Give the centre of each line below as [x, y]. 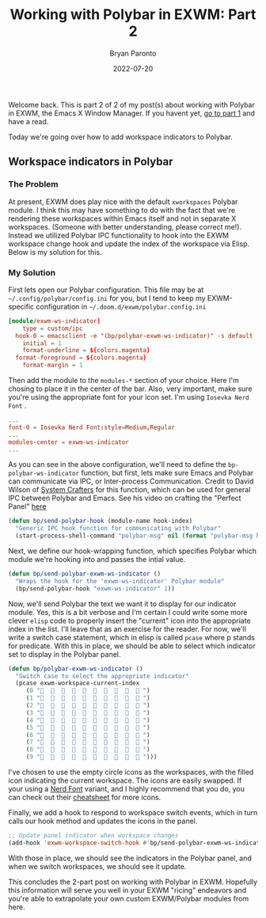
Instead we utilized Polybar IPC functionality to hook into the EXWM [119, 235]
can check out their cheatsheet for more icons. [85, 798]
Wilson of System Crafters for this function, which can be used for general [129, 490]
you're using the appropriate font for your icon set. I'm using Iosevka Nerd [129, 397]
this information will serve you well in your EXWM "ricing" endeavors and [127, 890]
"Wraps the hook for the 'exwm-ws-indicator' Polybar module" [120, 581]
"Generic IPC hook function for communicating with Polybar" [118, 529]
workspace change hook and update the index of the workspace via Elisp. [129, 244]
